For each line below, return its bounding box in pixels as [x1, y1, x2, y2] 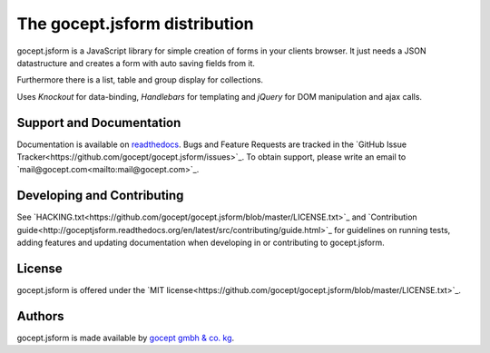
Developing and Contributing [16, 188, 184, 203]
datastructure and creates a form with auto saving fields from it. [16, 57, 256, 68]
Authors [16, 309, 64, 324]
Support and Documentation [16, 114, 181, 131]
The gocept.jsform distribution [16, 14, 254, 34]
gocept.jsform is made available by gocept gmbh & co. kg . [16, 332, 235, 343]
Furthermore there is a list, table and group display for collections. [16, 74, 263, 85]
